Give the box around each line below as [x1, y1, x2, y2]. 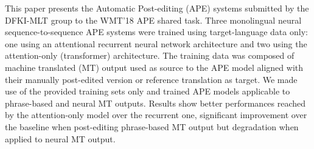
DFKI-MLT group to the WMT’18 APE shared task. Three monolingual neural [5, 13, 302, 26]
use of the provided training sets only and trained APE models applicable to [5, 85, 290, 98]
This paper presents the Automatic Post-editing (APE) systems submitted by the [5, 2, 309, 14]
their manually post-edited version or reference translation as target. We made [5, 73, 298, 85]
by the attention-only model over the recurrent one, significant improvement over [5, 108, 307, 121]
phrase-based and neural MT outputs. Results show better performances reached [5, 96, 306, 109]
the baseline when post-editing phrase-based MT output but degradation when [5, 120, 299, 133]
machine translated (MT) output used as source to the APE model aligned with [5, 61, 303, 73]
